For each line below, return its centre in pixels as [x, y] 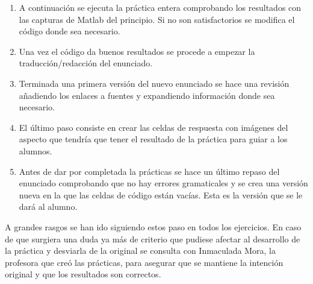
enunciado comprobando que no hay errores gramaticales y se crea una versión [163, 183]
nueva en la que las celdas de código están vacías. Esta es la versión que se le [161, 194]
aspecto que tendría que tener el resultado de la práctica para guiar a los [153, 139]
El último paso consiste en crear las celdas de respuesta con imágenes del [153, 127]
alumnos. [36, 150]
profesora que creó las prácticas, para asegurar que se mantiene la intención [144, 262]
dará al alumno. [48, 207]
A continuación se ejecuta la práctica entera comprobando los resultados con [160, 7]
